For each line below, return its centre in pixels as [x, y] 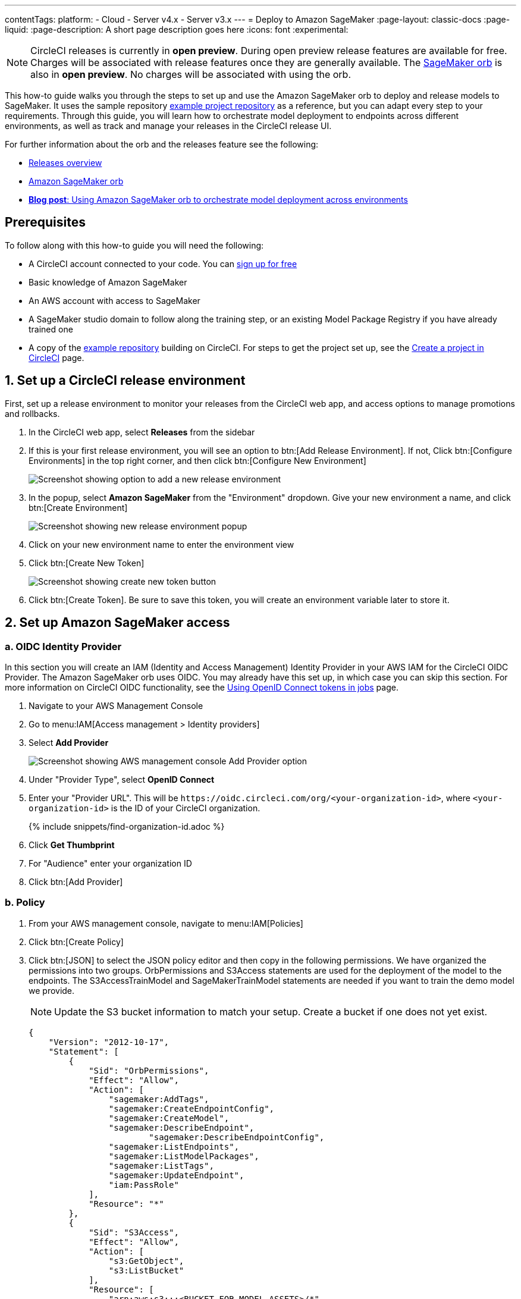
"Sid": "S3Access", [134, 1232]
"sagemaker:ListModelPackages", [184, 1156]
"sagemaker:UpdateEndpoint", [176, 1175]
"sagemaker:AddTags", [159, 1099]
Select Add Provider [69, 742]
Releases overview [65, 163]
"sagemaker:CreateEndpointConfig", [192, 1108]
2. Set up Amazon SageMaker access [117, 623]
